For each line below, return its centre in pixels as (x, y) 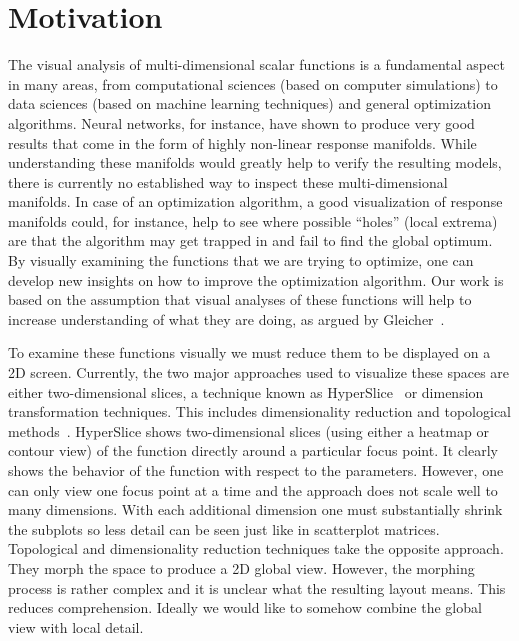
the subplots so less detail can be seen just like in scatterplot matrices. (224, 528)
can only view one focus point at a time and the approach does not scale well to (253, 489)
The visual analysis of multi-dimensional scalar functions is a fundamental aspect (256, 64)
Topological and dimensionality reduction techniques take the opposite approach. (256, 548)
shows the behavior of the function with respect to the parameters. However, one (256, 470)
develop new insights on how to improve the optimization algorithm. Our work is (256, 279)
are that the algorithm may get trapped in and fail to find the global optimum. (250, 240)
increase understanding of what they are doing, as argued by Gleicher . (226, 318)
